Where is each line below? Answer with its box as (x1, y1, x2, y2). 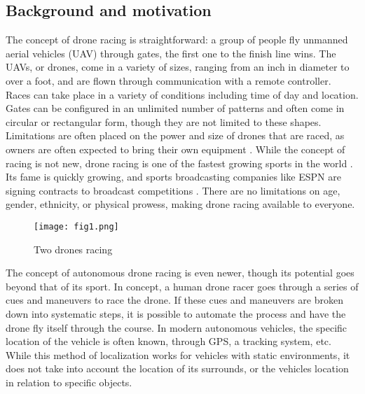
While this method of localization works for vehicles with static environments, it (6, 347, 350, 362)
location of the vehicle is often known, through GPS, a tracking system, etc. (6, 334, 331, 349)
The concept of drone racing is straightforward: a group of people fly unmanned (6, 32, 348, 47)
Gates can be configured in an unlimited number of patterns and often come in (6, 101, 345, 115)
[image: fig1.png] (34, 221, 119, 232)
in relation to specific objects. (6, 374, 132, 389)
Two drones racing (34, 241, 113, 256)
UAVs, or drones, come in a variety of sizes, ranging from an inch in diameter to (6, 59, 350, 74)
